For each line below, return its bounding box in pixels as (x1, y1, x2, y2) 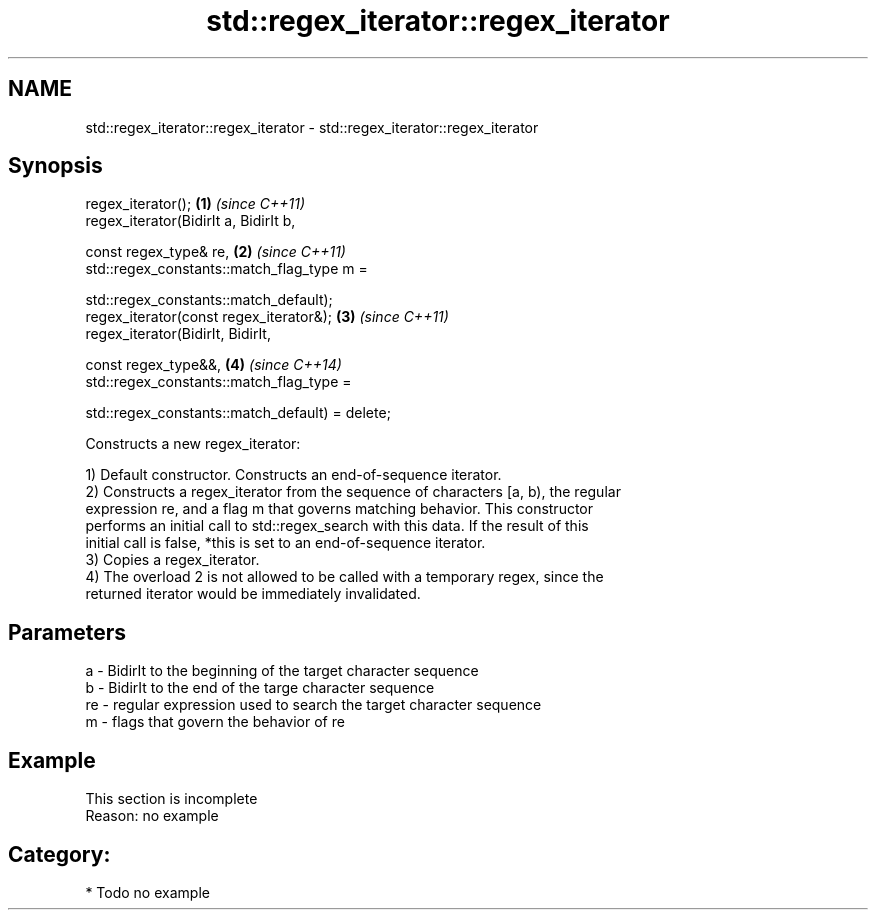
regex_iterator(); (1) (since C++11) (85, 195, 306, 213)
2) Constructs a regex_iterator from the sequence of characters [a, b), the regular (85, 483, 621, 501)
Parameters (8, 619, 126, 645)
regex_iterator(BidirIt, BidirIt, (85, 325, 271, 343)
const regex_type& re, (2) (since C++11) (85, 243, 346, 261)
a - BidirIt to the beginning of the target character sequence (85, 662, 479, 680)
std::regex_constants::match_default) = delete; (85, 404, 391, 422)
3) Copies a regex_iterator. (85, 551, 260, 569)
